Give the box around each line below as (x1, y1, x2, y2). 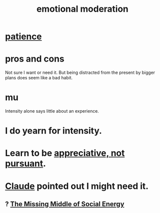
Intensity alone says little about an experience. (5, 108, 99, 114)
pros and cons (5, 53, 65, 65)
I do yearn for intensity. (5, 125, 102, 137)
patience (5, 31, 42, 42)
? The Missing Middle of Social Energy (5, 200, 125, 209)
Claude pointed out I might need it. (5, 180, 149, 191)
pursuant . (5, 158, 46, 169)
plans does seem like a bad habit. (5, 75, 73, 81)
